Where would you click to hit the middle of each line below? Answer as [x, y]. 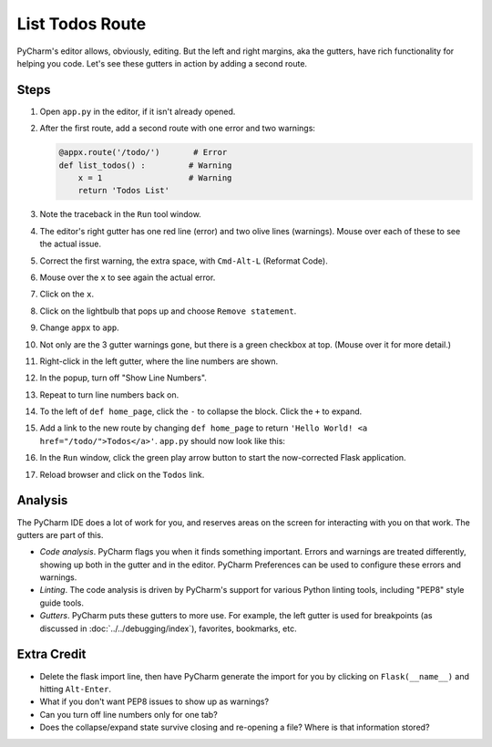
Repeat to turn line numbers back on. [109, 394]
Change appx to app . [80, 327]
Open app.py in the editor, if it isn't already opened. [138, 111]
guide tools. [61, 603]
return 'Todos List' [124, 191]
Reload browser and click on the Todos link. [122, 474]
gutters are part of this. [60, 534]
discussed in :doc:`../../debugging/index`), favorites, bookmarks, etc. [168, 628]
